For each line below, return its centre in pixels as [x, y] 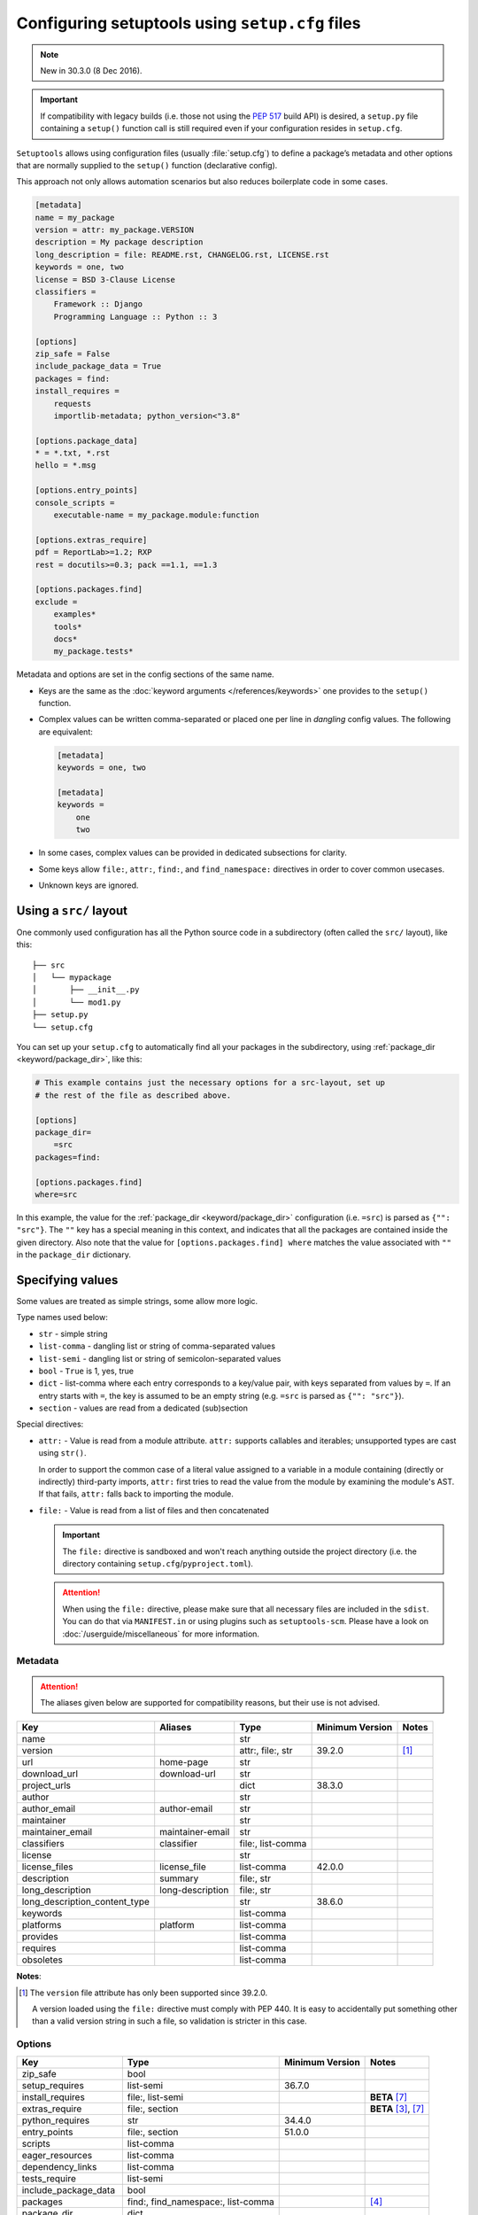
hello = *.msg [66, 466]
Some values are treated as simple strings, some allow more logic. [137, 1301]
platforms [42, 1925]
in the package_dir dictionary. [74, 1255]
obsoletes [42, 1960]
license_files [47, 1867]
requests [73, 404]
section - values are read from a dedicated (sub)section [143, 1408]
